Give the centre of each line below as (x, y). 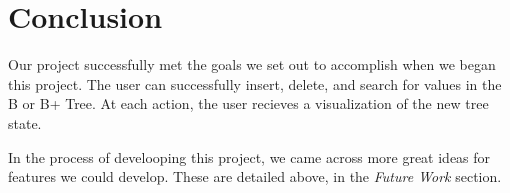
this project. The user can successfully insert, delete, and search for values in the (255, 83)
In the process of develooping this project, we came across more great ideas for (249, 156)
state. (25, 122)
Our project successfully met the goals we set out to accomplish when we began (252, 64)
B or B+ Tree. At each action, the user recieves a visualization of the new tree (248, 103)
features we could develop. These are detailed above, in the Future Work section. (255, 176)
